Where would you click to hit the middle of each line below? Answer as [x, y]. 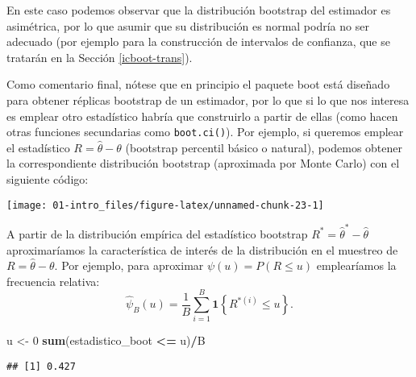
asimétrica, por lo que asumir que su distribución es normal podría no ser [188, 25]
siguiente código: [48, 179]
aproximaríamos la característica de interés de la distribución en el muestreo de [202, 249]
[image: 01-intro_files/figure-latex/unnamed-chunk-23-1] [165, 205]
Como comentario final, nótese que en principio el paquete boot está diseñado [198, 84]
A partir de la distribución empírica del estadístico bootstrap [157, 233]
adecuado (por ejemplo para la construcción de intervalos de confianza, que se [198, 41]
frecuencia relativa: [53, 281]
